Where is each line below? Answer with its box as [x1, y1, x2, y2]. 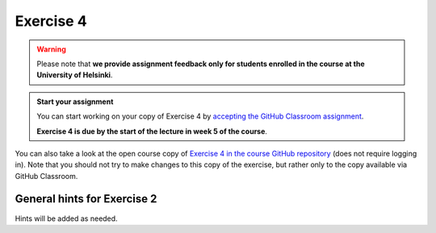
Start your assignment [36, 97, 114, 106]
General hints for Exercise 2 [15, 192, 157, 206]
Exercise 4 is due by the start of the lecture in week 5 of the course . [36, 126, 268, 136]
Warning [36, 44, 66, 54]
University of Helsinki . [36, 70, 113, 80]
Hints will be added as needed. [15, 214, 118, 223]
